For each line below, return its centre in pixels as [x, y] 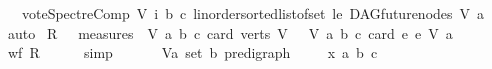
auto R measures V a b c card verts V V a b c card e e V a [230, 32]
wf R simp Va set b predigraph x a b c [192, 52]
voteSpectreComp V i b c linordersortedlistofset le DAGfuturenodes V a [253, 13]
